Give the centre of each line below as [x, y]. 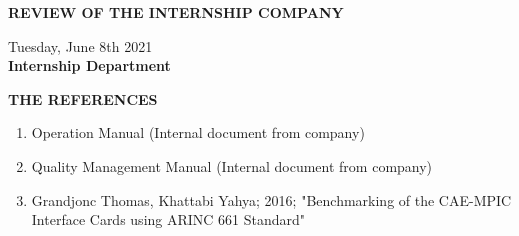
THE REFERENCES [83, 98]
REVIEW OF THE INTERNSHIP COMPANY [176, 12]
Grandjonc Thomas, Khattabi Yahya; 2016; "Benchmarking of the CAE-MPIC [271, 199]
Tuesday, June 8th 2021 [80, 45]
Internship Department [89, 65]
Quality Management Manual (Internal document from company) [232, 165]
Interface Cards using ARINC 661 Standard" [168, 219]
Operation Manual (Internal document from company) [198, 132]
